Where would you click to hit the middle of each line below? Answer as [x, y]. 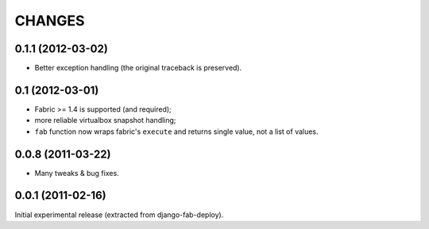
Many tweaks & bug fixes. [77, 173]
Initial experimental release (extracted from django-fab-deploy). [119, 215]
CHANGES [50, 21]
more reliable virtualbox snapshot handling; [105, 120]
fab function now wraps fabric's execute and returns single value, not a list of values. [176, 132]
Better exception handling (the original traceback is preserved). [138, 68]
